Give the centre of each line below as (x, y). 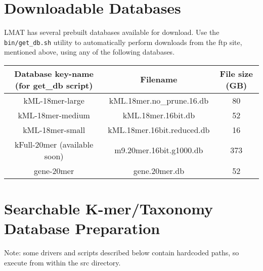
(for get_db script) (54, 85)
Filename (159, 79)
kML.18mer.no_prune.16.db (159, 100)
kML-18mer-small (54, 129)
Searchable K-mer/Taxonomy (109, 209)
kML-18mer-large (54, 100)
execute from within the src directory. (62, 262)
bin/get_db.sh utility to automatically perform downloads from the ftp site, (123, 42)
